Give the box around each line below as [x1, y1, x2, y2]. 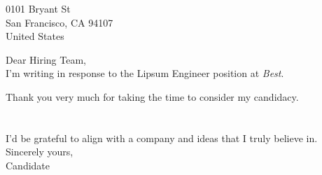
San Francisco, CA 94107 [6, 15, 113, 29]
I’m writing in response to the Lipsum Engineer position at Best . [6, 66, 284, 80]
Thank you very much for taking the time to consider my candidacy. [6, 89, 299, 104]
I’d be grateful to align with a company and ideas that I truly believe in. [6, 130, 318, 145]
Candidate [6, 157, 50, 172]
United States [6, 29, 64, 43]
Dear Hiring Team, [6, 52, 86, 66]
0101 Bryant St [6, 1, 71, 15]
